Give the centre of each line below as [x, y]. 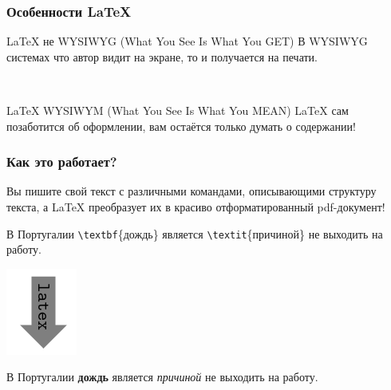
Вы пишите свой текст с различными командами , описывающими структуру [192, 191]
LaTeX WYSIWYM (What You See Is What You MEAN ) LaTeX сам [178, 110]
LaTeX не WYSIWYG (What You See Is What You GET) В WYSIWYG [187, 41]
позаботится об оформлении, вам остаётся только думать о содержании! [181, 126]
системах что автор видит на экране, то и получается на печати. [162, 56]
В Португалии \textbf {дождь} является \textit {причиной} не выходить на [195, 233]
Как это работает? [62, 162]
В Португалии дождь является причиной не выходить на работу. [162, 377]
